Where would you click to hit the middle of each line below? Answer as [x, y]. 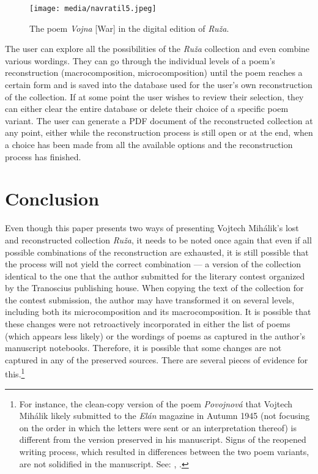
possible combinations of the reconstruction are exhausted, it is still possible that [157, 252]
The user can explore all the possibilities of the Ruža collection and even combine [157, 49]
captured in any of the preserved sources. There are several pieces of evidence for [157, 359]
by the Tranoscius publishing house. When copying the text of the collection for [154, 288]
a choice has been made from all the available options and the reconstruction [149, 144]
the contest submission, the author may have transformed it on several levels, [150, 299]
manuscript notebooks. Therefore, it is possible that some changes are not [143, 348]
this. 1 [15, 373]
